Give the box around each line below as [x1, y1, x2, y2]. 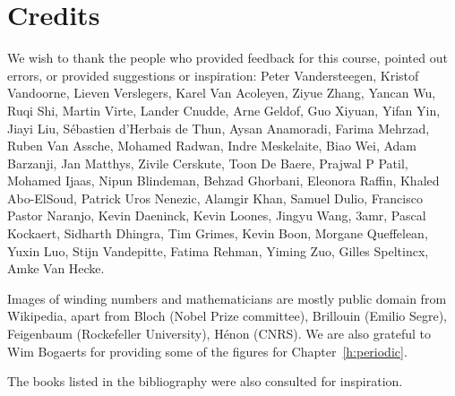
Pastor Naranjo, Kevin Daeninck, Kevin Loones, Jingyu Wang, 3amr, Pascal [7, 206, 426, 225]
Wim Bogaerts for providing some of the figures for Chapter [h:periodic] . [7, 341, 408, 360]
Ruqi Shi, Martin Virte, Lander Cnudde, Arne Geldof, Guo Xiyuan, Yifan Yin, [7, 100, 441, 119]
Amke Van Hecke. [7, 259, 105, 278]
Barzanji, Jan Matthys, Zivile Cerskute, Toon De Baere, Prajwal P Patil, [7, 153, 408, 172]
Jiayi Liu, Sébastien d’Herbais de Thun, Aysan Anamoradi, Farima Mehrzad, [7, 118, 430, 137]
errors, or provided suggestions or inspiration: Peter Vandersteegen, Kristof [7, 65, 419, 84]
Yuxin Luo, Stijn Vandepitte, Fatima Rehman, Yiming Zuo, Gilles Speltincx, [7, 241, 429, 260]
